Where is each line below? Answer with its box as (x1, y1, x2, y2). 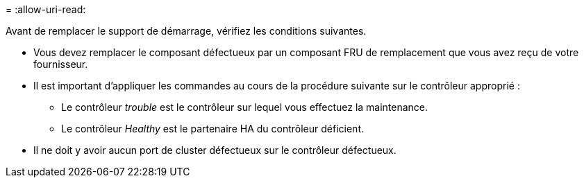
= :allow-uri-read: (6, 3, 86, 15)
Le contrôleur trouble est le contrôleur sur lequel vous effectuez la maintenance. (61, 101, 428, 113)
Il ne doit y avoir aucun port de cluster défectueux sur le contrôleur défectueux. (33, 144, 397, 156)
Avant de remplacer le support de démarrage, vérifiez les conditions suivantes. (6, 25, 367, 37)
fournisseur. (33, 58, 88, 70)
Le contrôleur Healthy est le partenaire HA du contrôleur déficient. (61, 123, 364, 134)
